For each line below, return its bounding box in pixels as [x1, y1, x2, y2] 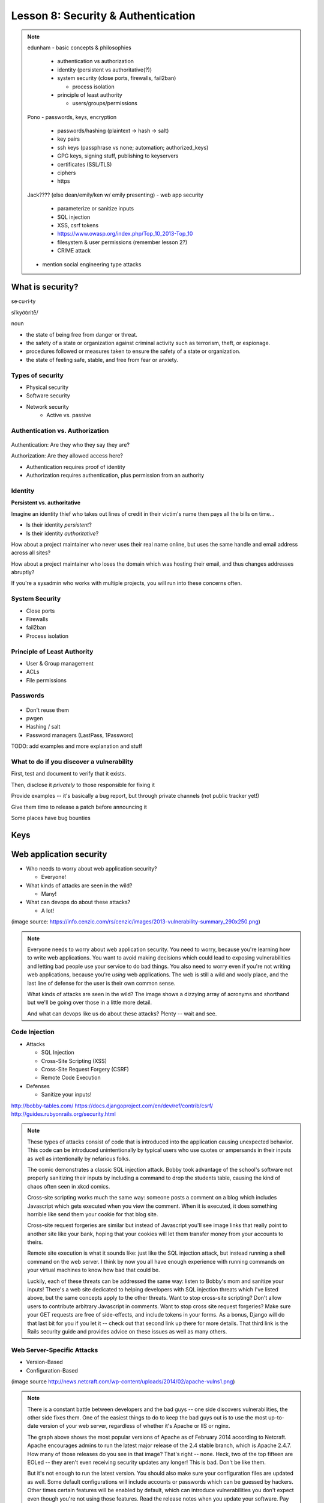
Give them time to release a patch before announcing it [11, 803, 147, 810]
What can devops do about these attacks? [26, 899, 131, 906]
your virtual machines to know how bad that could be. [27, 1266, 160, 1274]
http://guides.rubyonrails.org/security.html [11, 1110, 116, 1118]
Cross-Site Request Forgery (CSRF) [41, 1066, 129, 1073]
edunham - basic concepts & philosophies [27, 44, 132, 51]
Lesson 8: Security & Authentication [11, 9, 196, 22]
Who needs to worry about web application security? [26, 865, 157, 872]
